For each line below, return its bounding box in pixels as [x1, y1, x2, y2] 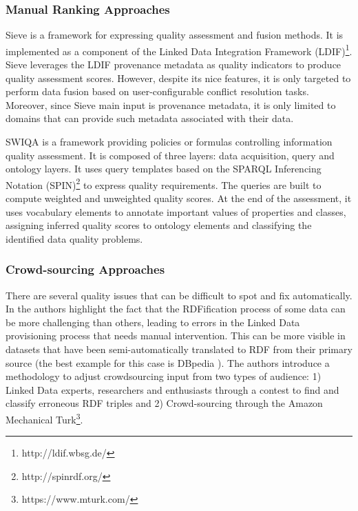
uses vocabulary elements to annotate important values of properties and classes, [6, 204, 346, 219]
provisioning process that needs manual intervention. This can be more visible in [6, 328, 346, 343]
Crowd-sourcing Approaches [6, 261, 165, 278]
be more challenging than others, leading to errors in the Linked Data [6, 314, 300, 329]
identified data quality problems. [6, 231, 143, 246]
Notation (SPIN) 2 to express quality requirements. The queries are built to [6, 175, 322, 192]
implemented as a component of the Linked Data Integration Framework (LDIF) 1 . [6, 41, 352, 58]
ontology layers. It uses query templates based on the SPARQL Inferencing [6, 161, 322, 176]
